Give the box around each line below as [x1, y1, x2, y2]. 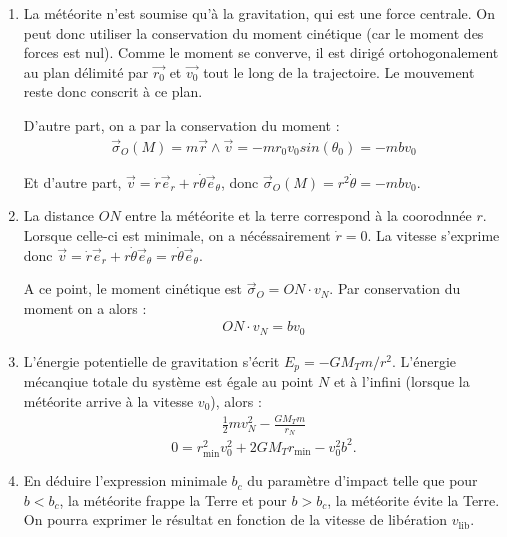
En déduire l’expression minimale [23, 470, 227, 491]
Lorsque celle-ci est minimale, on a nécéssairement [23, 225, 331, 245]
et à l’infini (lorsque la [333, 371, 470, 392]
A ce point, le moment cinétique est [23, 278, 243, 299]
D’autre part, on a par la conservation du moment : [23, 114, 340, 135]
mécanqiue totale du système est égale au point [23, 371, 314, 392]
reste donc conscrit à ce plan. [23, 81, 203, 102]
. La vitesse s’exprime [367, 225, 500, 245]
